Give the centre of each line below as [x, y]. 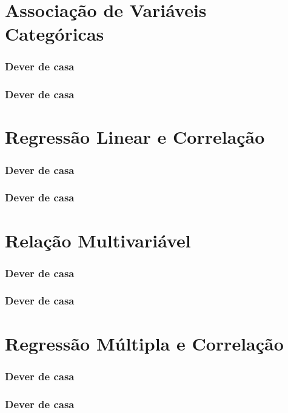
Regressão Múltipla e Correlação [144, 343]
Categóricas [55, 34]
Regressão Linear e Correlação [135, 137]
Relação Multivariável [98, 240]
